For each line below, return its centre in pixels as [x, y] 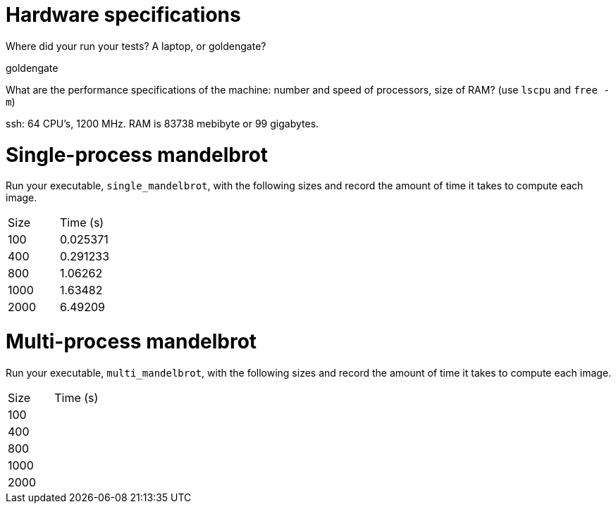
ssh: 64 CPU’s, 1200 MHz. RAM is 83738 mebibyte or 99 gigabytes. [162, 123]
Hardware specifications [123, 15]
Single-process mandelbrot [137, 155]
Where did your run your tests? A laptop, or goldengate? [136, 46]
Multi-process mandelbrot [131, 341]
